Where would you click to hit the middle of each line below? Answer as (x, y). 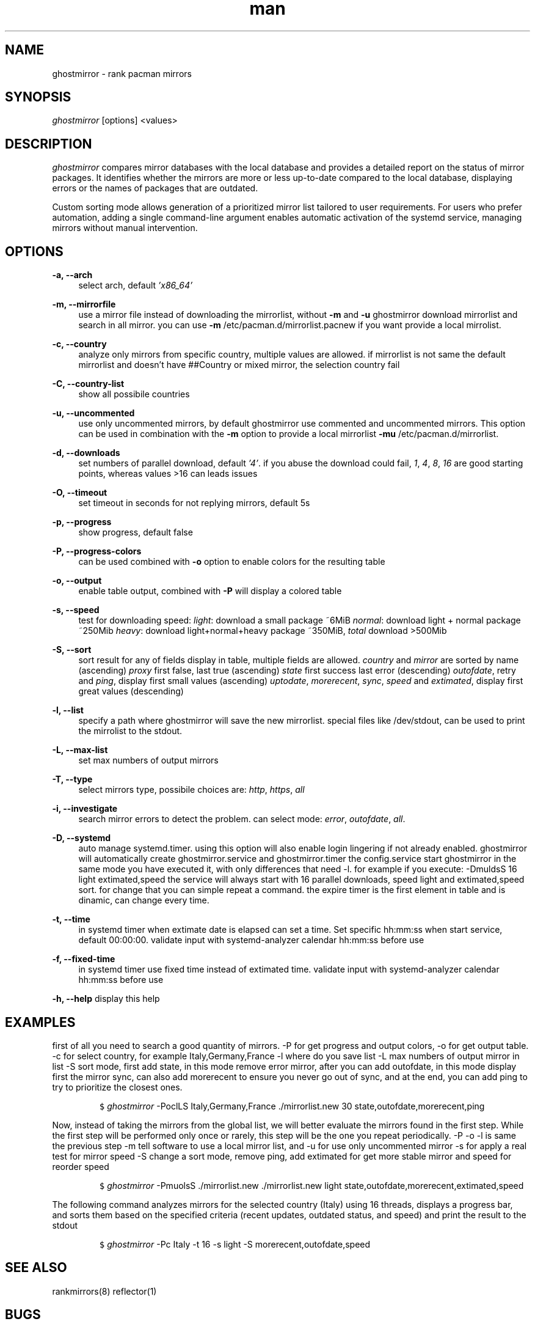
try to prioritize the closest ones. (117, 1087)
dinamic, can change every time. (144, 900)
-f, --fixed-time (84, 959)
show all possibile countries (134, 394)
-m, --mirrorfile (84, 304)
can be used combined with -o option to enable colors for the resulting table (232, 562)
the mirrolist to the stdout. (130, 731)
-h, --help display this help (106, 999)
